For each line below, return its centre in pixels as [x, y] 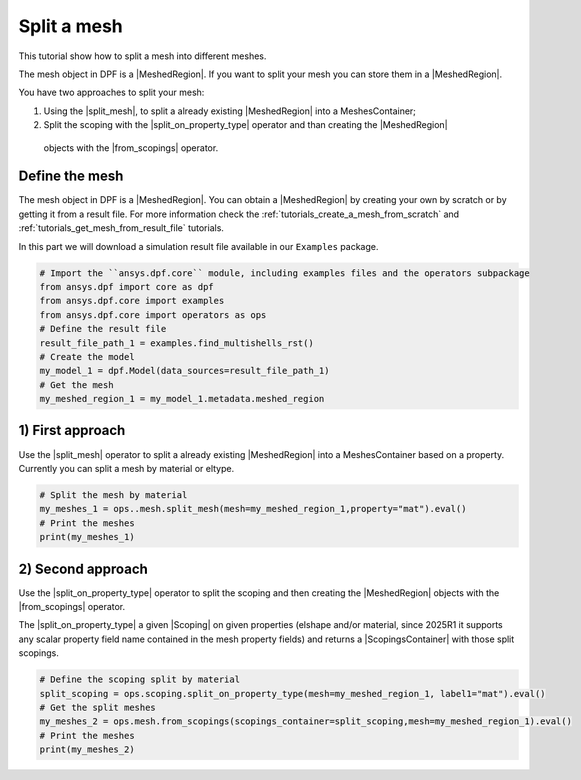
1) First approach [72, 430]
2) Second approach [83, 568]
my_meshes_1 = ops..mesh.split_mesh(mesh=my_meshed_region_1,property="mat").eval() [253, 509]
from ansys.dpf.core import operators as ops [153, 314]
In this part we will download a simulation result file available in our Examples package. [198, 246]
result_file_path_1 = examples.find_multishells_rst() [176, 343]
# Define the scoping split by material [139, 679]
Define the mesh [71, 176]
